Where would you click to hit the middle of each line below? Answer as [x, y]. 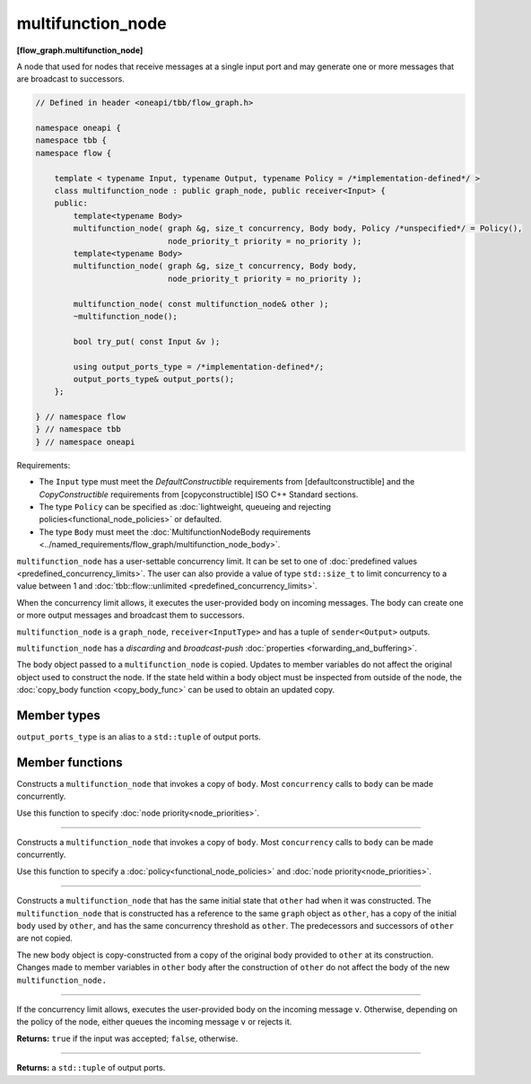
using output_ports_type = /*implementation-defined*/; [199, 367]
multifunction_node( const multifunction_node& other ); [201, 304]
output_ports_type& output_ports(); [154, 379]
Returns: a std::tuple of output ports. [91, 1068]
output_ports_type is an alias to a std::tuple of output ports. [139, 737]
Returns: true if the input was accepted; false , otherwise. [127, 1038]
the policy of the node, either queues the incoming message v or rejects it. [154, 1022]
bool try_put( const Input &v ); [147, 341]
